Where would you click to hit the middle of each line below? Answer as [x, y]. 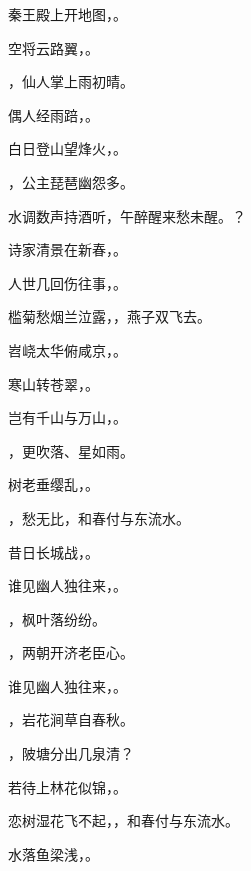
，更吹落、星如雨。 [71, 450]
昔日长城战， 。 [53, 551]
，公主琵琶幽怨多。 [71, 181]
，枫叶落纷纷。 [57, 618]
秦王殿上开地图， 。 [67, 14]
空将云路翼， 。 [53, 47]
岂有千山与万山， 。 [67, 417]
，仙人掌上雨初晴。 [71, 81]
